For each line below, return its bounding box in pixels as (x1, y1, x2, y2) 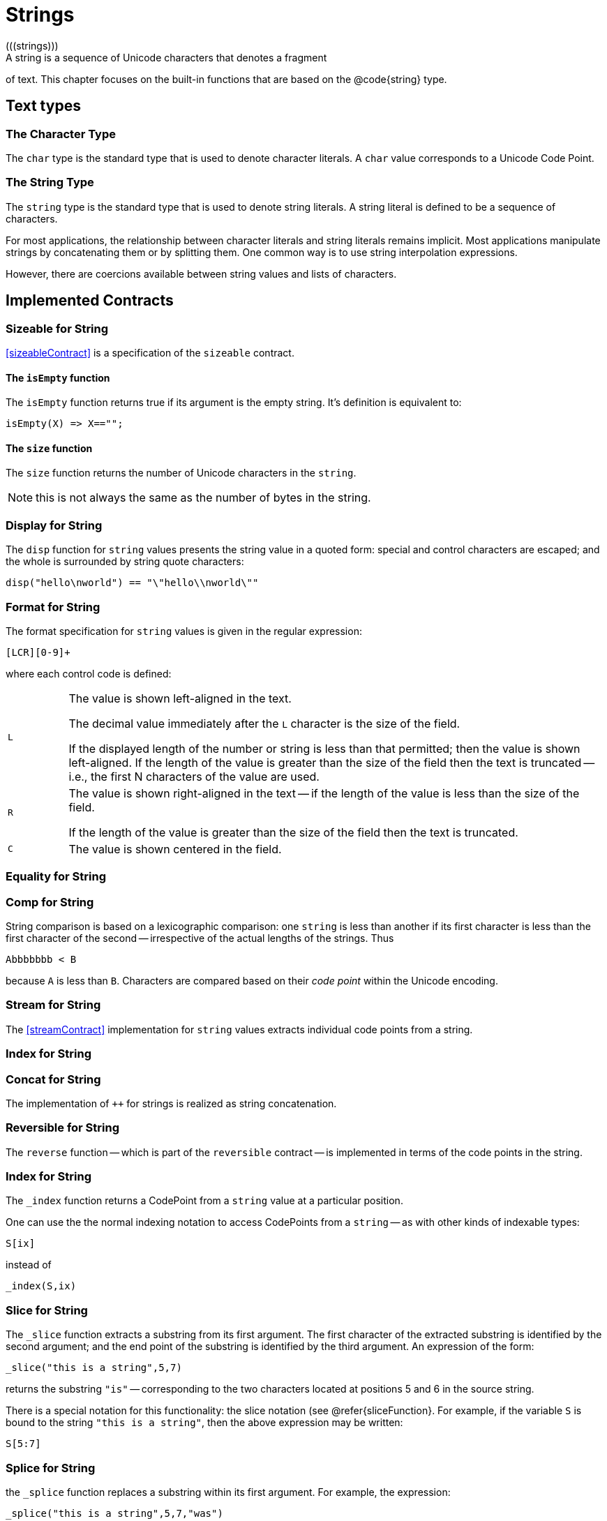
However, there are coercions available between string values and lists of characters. (6, 267, 397, 280)
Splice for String (6, 1460, 96, 1475)
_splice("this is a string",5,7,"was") (6, 1507, 223, 1519)
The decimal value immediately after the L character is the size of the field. (68, 716, 460, 730)
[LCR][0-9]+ (6, 646, 70, 658)
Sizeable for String (6, 321, 109, 336)
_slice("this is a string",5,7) (6, 1362, 182, 1374)
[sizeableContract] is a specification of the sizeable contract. (6, 346, 294, 359)
